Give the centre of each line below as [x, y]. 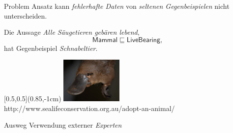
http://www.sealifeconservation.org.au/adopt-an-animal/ [89, 108]
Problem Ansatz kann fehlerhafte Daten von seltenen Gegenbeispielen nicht [117, 6]
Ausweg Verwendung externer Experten [63, 124]
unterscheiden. [26, 15]
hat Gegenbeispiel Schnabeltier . [51, 48]
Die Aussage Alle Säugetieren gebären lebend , [72, 32]
